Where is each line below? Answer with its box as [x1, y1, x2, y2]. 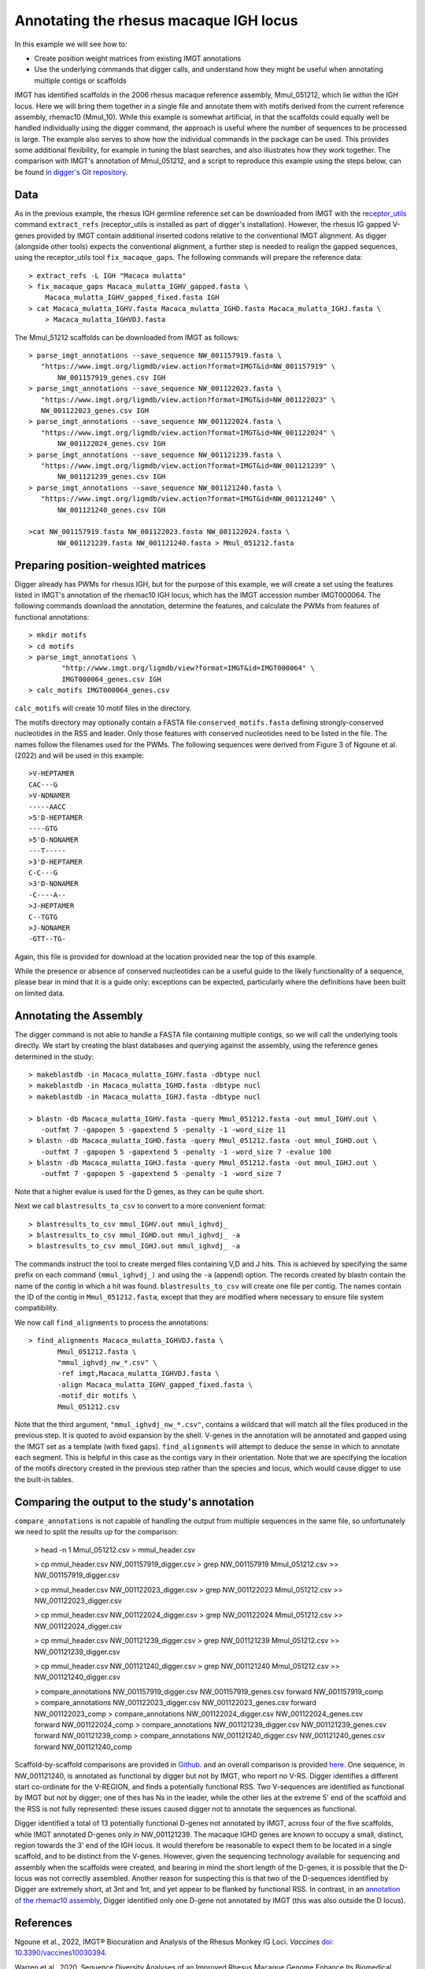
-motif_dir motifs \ [57, 1391, 137, 1400]
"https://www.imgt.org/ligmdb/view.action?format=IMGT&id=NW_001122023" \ [40, 395, 336, 404]
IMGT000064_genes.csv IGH [61, 674, 161, 684]
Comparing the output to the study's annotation [14, 1495, 255, 1508]
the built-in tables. [14, 1474, 74, 1484]
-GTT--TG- [28, 934, 66, 944]
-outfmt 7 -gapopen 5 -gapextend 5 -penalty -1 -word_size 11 [40, 1125, 286, 1134]
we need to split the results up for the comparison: [14, 1527, 179, 1537]
